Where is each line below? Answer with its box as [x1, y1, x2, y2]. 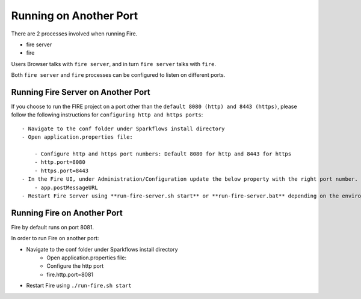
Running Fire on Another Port [11, 208, 123, 218]
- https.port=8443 [34, 167, 89, 174]
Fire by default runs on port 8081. [11, 223, 94, 231]
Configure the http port [46, 262, 104, 270]
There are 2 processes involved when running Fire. [11, 30, 138, 37]
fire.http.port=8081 [46, 271, 93, 278]
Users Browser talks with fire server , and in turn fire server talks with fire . [11, 60, 217, 67]
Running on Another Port [11, 9, 138, 22]
